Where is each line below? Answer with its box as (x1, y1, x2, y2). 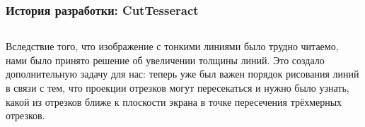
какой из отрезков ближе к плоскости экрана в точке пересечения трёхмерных (6, 94, 342, 109)
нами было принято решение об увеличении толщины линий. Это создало (6, 52, 325, 67)
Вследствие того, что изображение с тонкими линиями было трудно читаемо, (6, 39, 339, 54)
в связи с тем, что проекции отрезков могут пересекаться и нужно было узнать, (6, 80, 349, 95)
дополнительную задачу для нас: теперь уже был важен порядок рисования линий (6, 66, 359, 81)
